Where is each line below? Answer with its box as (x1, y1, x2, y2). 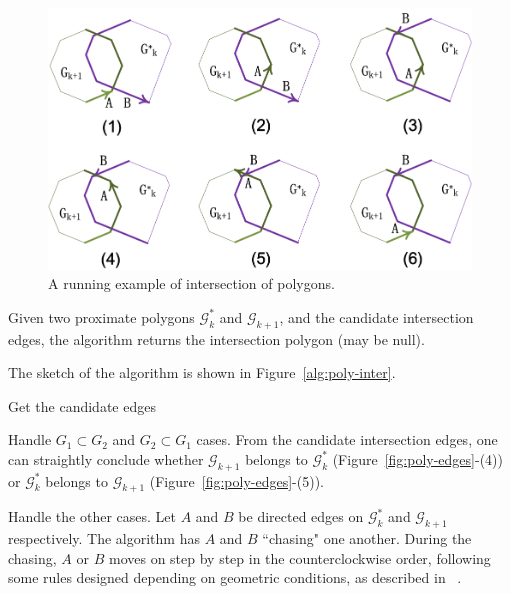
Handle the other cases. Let (8, 506, 176, 527)
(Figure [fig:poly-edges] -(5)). (149, 470, 324, 491)
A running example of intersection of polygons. (48, 273, 335, 294)
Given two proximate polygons (8, 306, 195, 327)
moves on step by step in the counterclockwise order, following (108, 547, 491, 568)
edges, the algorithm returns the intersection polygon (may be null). (8, 328, 425, 349)
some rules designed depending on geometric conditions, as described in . (8, 567, 462, 588)
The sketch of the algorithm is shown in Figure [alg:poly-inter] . (8, 362, 396, 383)
